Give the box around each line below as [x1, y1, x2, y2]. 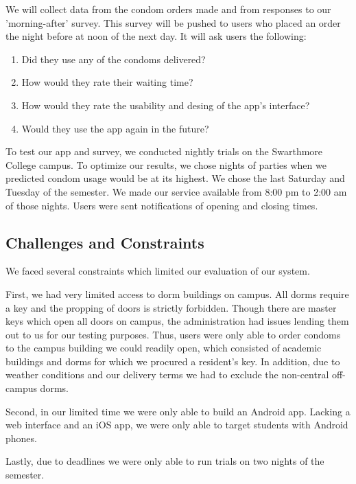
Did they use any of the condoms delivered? [21, 51, 206, 66]
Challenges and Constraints [5, 231, 204, 253]
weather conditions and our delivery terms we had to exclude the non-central [5, 367, 329, 382]
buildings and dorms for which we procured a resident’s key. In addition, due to [5, 354, 340, 368]
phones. [5, 430, 37, 445]
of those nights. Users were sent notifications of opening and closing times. [5, 198, 318, 212]
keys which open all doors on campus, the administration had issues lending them [5, 314, 349, 328]
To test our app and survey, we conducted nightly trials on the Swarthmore [5, 144, 323, 159]
